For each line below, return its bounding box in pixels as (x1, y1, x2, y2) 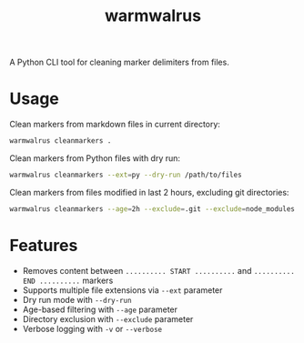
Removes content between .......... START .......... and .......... (22, 265, 296, 276)
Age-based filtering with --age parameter (22, 304, 178, 315)
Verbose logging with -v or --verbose (22, 323, 162, 334)
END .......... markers (22, 275, 114, 286)
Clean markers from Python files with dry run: (9, 153, 180, 164)
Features (9, 235, 78, 256)
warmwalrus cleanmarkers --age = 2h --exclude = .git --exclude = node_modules (9, 204, 296, 214)
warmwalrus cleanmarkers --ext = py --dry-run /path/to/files (9, 170, 243, 179)
